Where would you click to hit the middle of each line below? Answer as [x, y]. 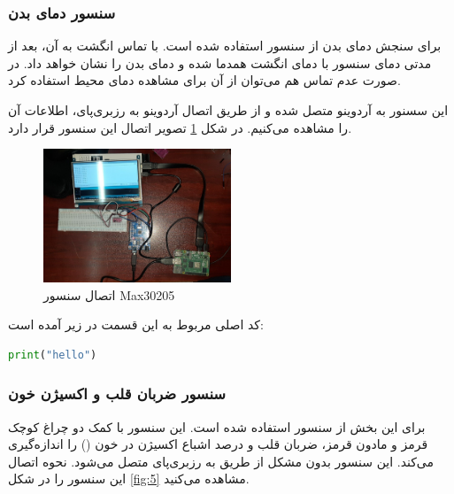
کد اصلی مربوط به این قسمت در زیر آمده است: [136, 324]
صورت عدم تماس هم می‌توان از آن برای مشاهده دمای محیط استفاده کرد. [204, 80]
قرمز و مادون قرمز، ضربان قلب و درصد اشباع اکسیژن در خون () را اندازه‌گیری [218, 444]
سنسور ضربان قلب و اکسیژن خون [117, 394]
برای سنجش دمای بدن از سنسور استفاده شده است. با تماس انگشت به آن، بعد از [225, 46]
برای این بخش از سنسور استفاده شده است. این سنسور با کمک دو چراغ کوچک [217, 426]
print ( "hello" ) [53, 355]
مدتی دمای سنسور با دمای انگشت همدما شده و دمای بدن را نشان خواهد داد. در [220, 62]
